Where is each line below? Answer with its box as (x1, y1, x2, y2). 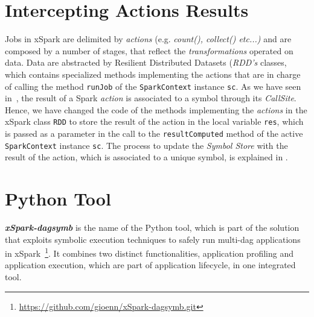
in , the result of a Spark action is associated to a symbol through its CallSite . (5, 92, 296, 104)
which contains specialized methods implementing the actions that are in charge (5, 67, 301, 80)
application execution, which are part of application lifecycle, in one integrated (5, 259, 296, 271)
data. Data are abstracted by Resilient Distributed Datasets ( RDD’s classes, (5, 56, 287, 69)
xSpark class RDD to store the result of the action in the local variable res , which (5, 115, 304, 128)
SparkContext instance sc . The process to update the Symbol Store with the (5, 139, 288, 151)
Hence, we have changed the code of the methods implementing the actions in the (5, 103, 307, 116)
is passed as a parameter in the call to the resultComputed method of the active (5, 127, 303, 139)
